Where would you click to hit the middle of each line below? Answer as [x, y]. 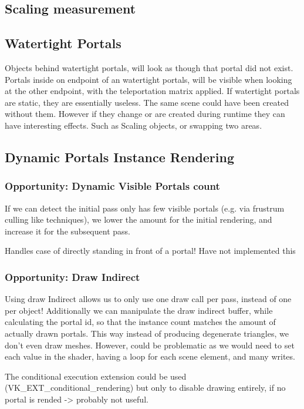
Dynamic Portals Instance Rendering [120, 157]
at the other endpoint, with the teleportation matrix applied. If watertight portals [152, 91]
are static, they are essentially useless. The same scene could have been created [147, 102]
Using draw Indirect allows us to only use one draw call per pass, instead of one [148, 299]
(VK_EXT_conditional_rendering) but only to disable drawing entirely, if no [145, 388]
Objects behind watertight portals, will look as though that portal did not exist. [149, 67]
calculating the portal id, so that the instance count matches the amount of [140, 322]
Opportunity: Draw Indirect [72, 276]
